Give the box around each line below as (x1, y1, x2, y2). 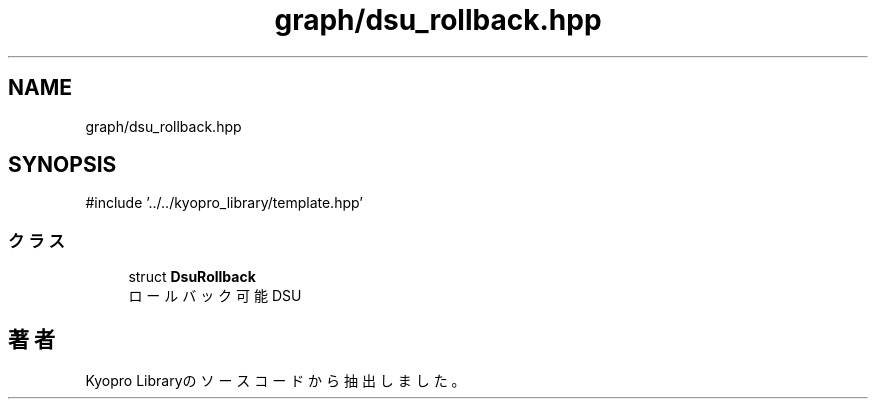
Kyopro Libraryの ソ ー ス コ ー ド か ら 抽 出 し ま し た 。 (85, 372, 466, 390)
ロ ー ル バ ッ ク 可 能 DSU (128, 287, 302, 305)
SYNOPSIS (8, 152, 117, 178)
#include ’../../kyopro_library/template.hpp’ (85, 194, 363, 212)
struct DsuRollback (128, 268, 256, 286)
